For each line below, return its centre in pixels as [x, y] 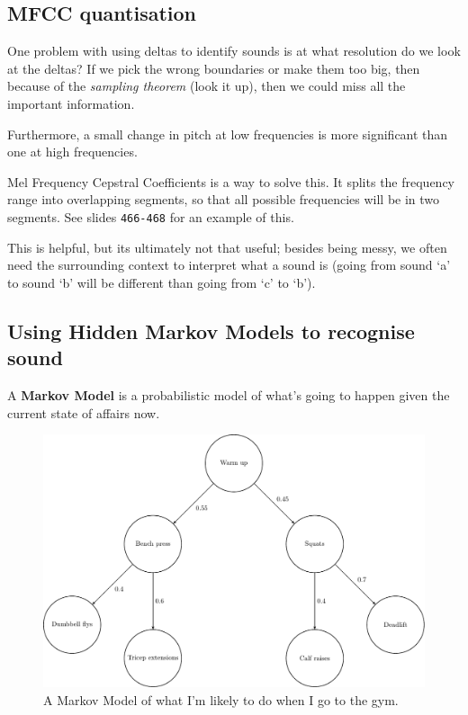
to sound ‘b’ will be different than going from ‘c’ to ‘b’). [162, 282]
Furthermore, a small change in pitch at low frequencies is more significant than [228, 134]
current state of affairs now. [84, 412]
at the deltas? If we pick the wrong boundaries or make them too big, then [214, 68]
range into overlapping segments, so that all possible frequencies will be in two [224, 199]
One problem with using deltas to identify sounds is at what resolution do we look [234, 51]
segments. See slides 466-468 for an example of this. [151, 216]
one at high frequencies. [72, 152]
